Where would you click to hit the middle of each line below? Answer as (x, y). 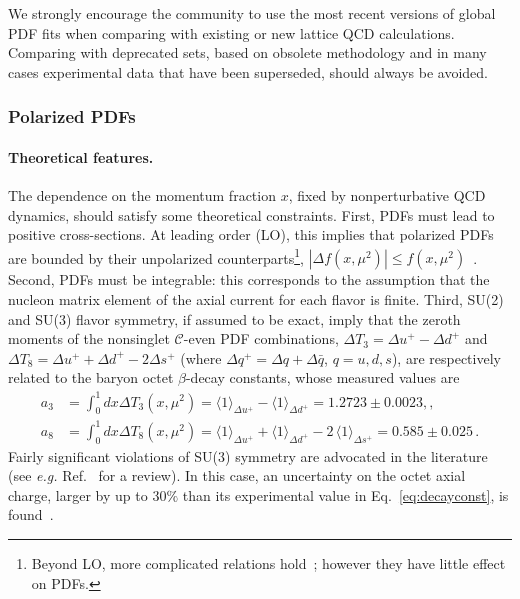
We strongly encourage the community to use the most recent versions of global (252, 13)
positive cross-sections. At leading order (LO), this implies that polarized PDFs (251, 234)
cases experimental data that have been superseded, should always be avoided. (248, 71)
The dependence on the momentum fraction (142, 195)
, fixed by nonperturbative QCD (387, 195)
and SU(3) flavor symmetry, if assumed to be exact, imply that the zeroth (234, 318)
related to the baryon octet (91, 377)
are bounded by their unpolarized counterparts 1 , (156, 256)
